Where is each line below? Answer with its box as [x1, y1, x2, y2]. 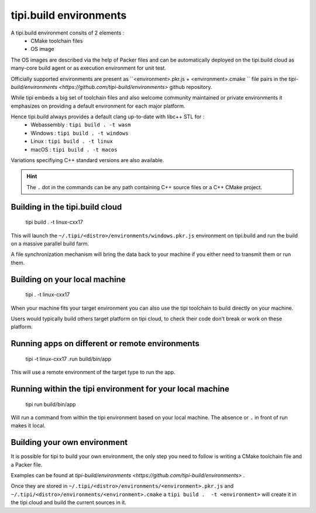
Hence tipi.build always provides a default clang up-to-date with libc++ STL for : [11, 113, 205, 120]
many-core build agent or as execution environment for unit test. [11, 64, 166, 71]
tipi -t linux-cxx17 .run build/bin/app [25, 355, 111, 362]
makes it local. [11, 422, 46, 429]
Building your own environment [11, 437, 128, 447]
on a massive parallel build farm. [11, 240, 90, 247]
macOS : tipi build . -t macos [30, 146, 118, 153]
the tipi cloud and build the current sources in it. [11, 499, 127, 506]
